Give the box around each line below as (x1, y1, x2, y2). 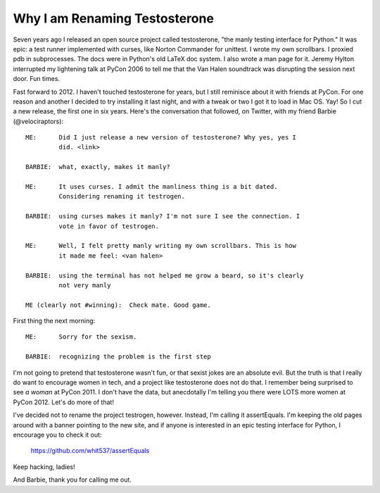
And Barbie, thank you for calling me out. (13, 475, 132, 484)
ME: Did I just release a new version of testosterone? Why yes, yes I (25, 134, 297, 142)
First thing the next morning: (13, 317, 96, 325)
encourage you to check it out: (13, 430, 102, 439)
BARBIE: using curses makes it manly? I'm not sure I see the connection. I (25, 212, 300, 220)
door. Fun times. (13, 75, 60, 83)
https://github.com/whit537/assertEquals (30, 447, 150, 455)
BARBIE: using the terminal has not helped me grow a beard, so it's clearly (25, 271, 304, 280)
